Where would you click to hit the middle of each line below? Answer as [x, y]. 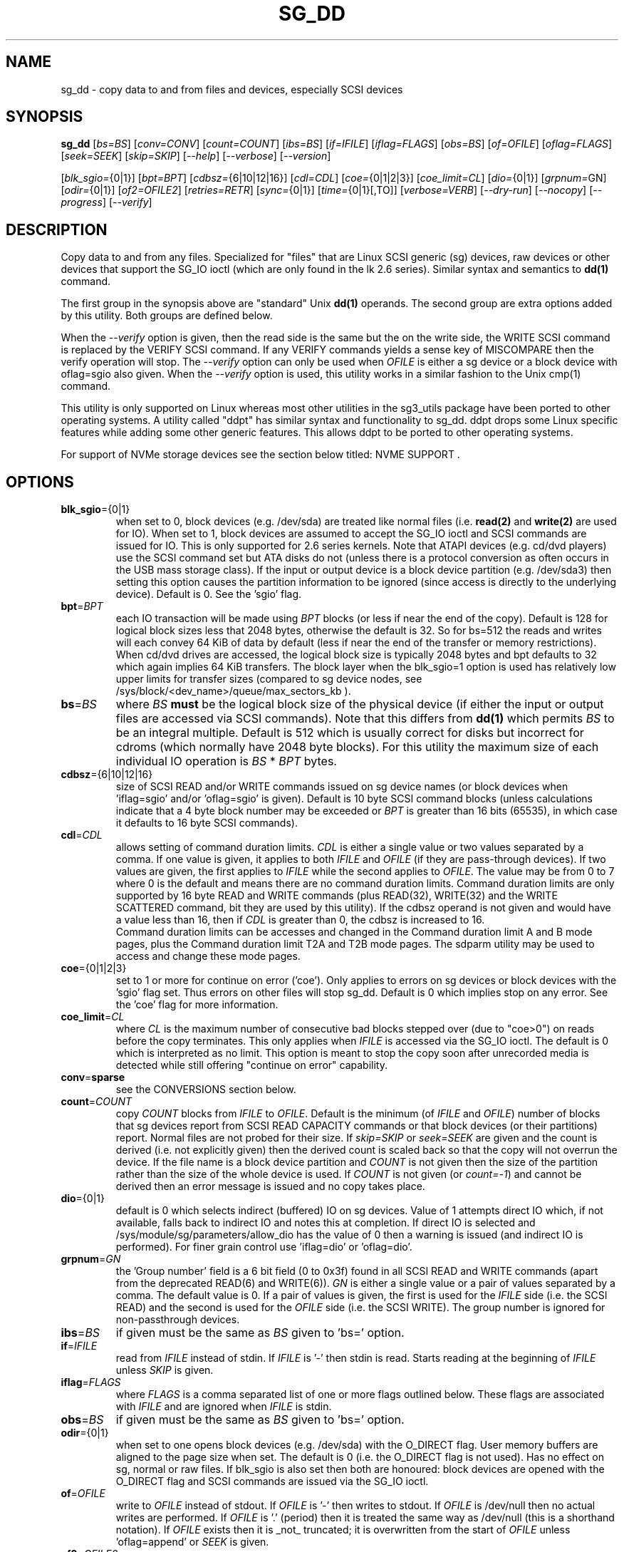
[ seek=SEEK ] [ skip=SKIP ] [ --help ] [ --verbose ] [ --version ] [196, 156]
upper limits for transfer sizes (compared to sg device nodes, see [269, 679]
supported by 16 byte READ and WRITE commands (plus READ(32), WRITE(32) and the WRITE [337, 896]
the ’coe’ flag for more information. [197, 1005]
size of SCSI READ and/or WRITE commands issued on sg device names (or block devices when [342, 787]
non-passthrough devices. [178, 1320]
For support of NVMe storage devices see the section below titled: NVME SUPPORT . [260, 455]
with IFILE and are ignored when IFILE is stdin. [224, 1407]
